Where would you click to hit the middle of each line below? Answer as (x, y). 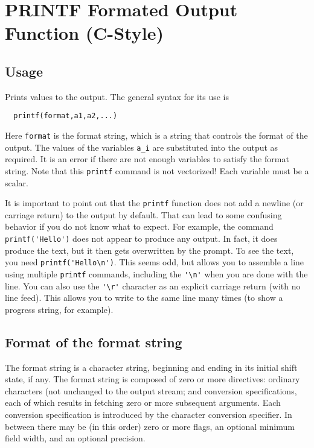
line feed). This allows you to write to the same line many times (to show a (144, 298)
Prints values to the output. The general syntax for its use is (117, 96)
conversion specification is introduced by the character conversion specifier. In (149, 414)
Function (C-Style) (85, 33)
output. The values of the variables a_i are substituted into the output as (142, 147)
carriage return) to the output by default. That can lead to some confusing (143, 214)
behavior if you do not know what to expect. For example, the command (139, 226)
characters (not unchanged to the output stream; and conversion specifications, (151, 390)
